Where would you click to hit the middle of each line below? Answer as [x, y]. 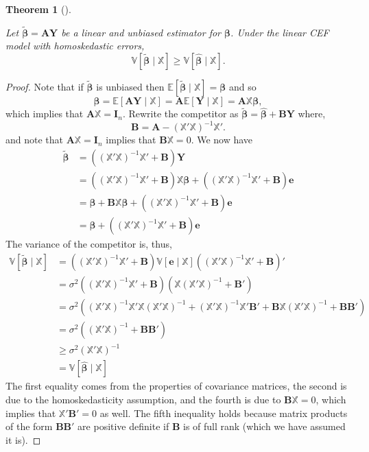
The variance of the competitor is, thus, [89, 244]
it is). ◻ [23, 439]
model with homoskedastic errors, [75, 46]
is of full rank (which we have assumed [264, 426]
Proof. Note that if [45, 86]
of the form [29, 426]
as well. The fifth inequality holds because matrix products [224, 413]
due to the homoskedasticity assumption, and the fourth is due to [143, 399]
